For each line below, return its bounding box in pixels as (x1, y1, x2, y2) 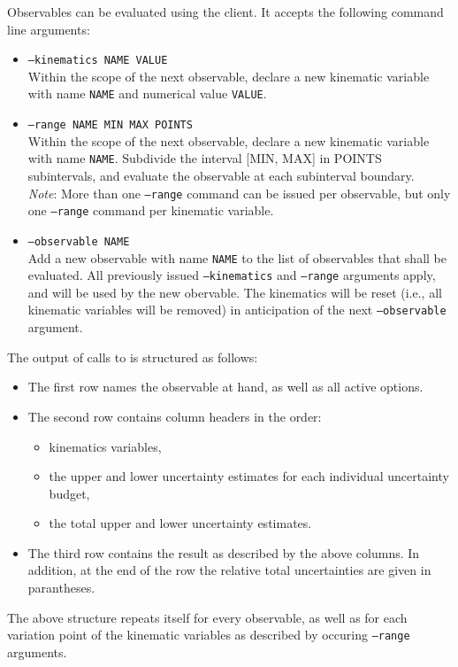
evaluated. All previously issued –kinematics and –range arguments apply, (27, 266, 436, 284)
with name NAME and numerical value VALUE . (27, 84, 267, 103)
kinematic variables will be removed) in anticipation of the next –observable (27, 300, 447, 319)
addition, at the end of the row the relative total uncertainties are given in (27, 561, 431, 579)
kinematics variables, (49, 437, 162, 455)
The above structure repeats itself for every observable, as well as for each (7, 608, 408, 626)
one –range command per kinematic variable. (27, 201, 274, 220)
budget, (49, 484, 90, 502)
